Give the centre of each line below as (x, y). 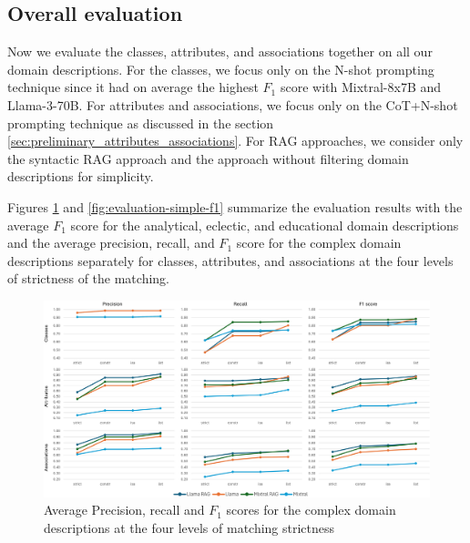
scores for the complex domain (311, 510)
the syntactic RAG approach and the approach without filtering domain (208, 158)
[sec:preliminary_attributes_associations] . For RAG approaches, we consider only (235, 141)
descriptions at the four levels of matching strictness (189, 527)
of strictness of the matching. (88, 278)
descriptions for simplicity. (81, 176)
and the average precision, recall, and (111, 243)
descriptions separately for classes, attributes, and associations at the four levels (230, 260)
